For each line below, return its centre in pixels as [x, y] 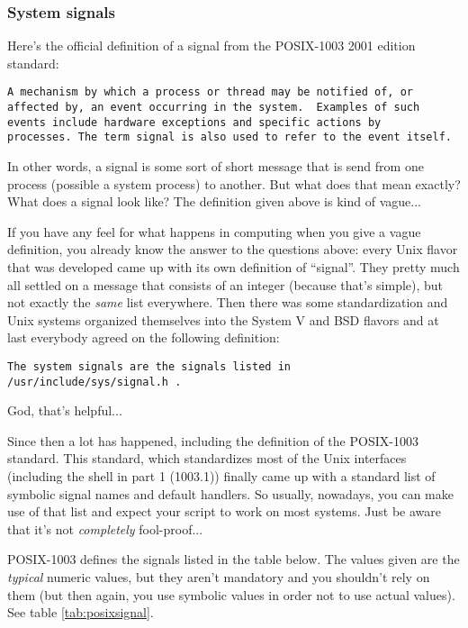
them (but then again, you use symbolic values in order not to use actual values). [231, 594]
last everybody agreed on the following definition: [144, 337]
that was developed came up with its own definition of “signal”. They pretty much [234, 267]
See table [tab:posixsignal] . [81, 612]
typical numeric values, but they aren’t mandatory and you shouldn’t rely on [219, 577]
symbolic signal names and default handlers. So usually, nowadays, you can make [230, 493]
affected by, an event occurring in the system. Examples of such [214, 108]
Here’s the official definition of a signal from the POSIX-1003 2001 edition [211, 46]
